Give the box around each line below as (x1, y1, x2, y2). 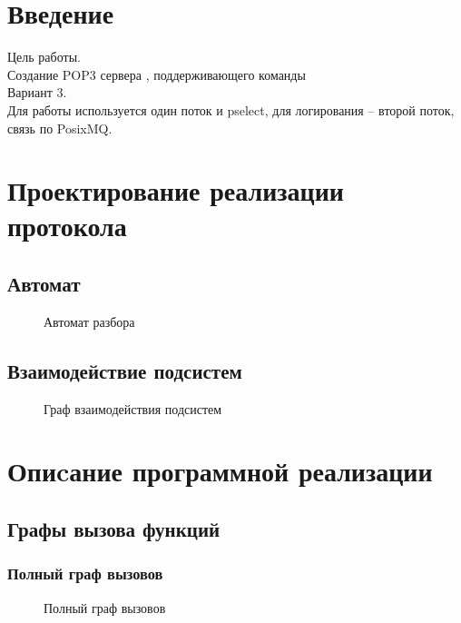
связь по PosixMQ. (7, 118, 113, 137)
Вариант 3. (7, 83, 67, 102)
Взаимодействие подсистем (7, 356, 242, 384)
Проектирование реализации (7, 172, 344, 209)
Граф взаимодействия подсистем (44, 399, 222, 418)
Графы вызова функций (7, 515, 221, 543)
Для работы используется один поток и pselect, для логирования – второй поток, (7, 100, 455, 119)
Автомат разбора (44, 311, 135, 331)
